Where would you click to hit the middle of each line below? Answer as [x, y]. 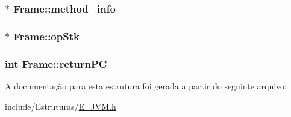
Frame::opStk [46, 36]
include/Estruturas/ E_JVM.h [61, 106]
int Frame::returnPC [56, 63]
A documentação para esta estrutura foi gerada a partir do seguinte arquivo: [146, 85]
